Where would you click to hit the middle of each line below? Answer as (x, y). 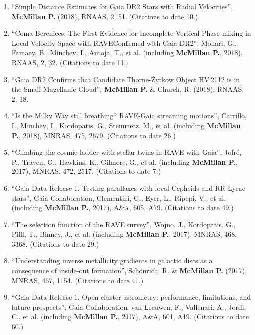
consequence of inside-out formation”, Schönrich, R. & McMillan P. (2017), (129, 270)
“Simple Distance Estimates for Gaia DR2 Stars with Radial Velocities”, (122, 6)
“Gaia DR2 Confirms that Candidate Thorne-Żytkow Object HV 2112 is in (126, 79)
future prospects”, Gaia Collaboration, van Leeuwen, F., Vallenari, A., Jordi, (129, 306)
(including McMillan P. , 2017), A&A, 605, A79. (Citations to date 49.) (123, 208)
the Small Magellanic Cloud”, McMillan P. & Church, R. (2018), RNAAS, (128, 89)
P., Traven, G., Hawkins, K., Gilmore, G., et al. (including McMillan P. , (125, 161)
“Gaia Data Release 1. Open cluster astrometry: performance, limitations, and (131, 297)
